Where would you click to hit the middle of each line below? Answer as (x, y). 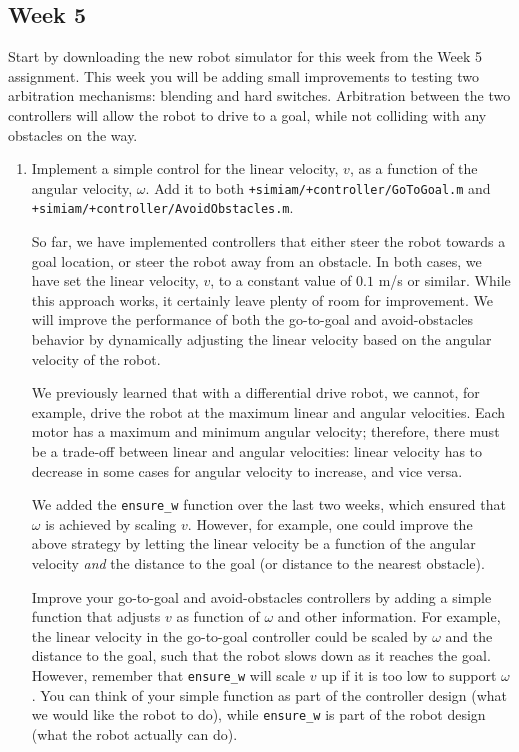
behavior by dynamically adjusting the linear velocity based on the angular (261, 339)
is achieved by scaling (111, 523)
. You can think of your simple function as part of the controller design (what (269, 694)
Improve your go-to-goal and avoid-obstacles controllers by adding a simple (261, 596)
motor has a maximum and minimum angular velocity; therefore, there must (265, 431)
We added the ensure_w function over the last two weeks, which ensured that (268, 504)
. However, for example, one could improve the (330, 523)
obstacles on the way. (73, 134)
